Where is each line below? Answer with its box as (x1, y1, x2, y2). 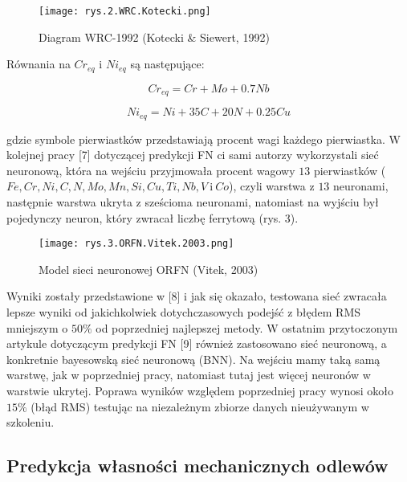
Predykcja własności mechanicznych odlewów (6, 453, 389, 478)
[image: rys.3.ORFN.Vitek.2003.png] (39, 238, 234, 250)
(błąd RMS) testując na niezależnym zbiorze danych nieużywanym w (31, 398, 369, 415)
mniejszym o (6, 319, 68, 336)
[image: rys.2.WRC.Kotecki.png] (39, 6, 211, 17)
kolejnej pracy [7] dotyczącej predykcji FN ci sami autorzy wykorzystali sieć (6, 146, 379, 163)
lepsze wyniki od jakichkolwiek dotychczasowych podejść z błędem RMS (6, 304, 361, 321)
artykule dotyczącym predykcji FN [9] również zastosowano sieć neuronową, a (6, 335, 387, 352)
